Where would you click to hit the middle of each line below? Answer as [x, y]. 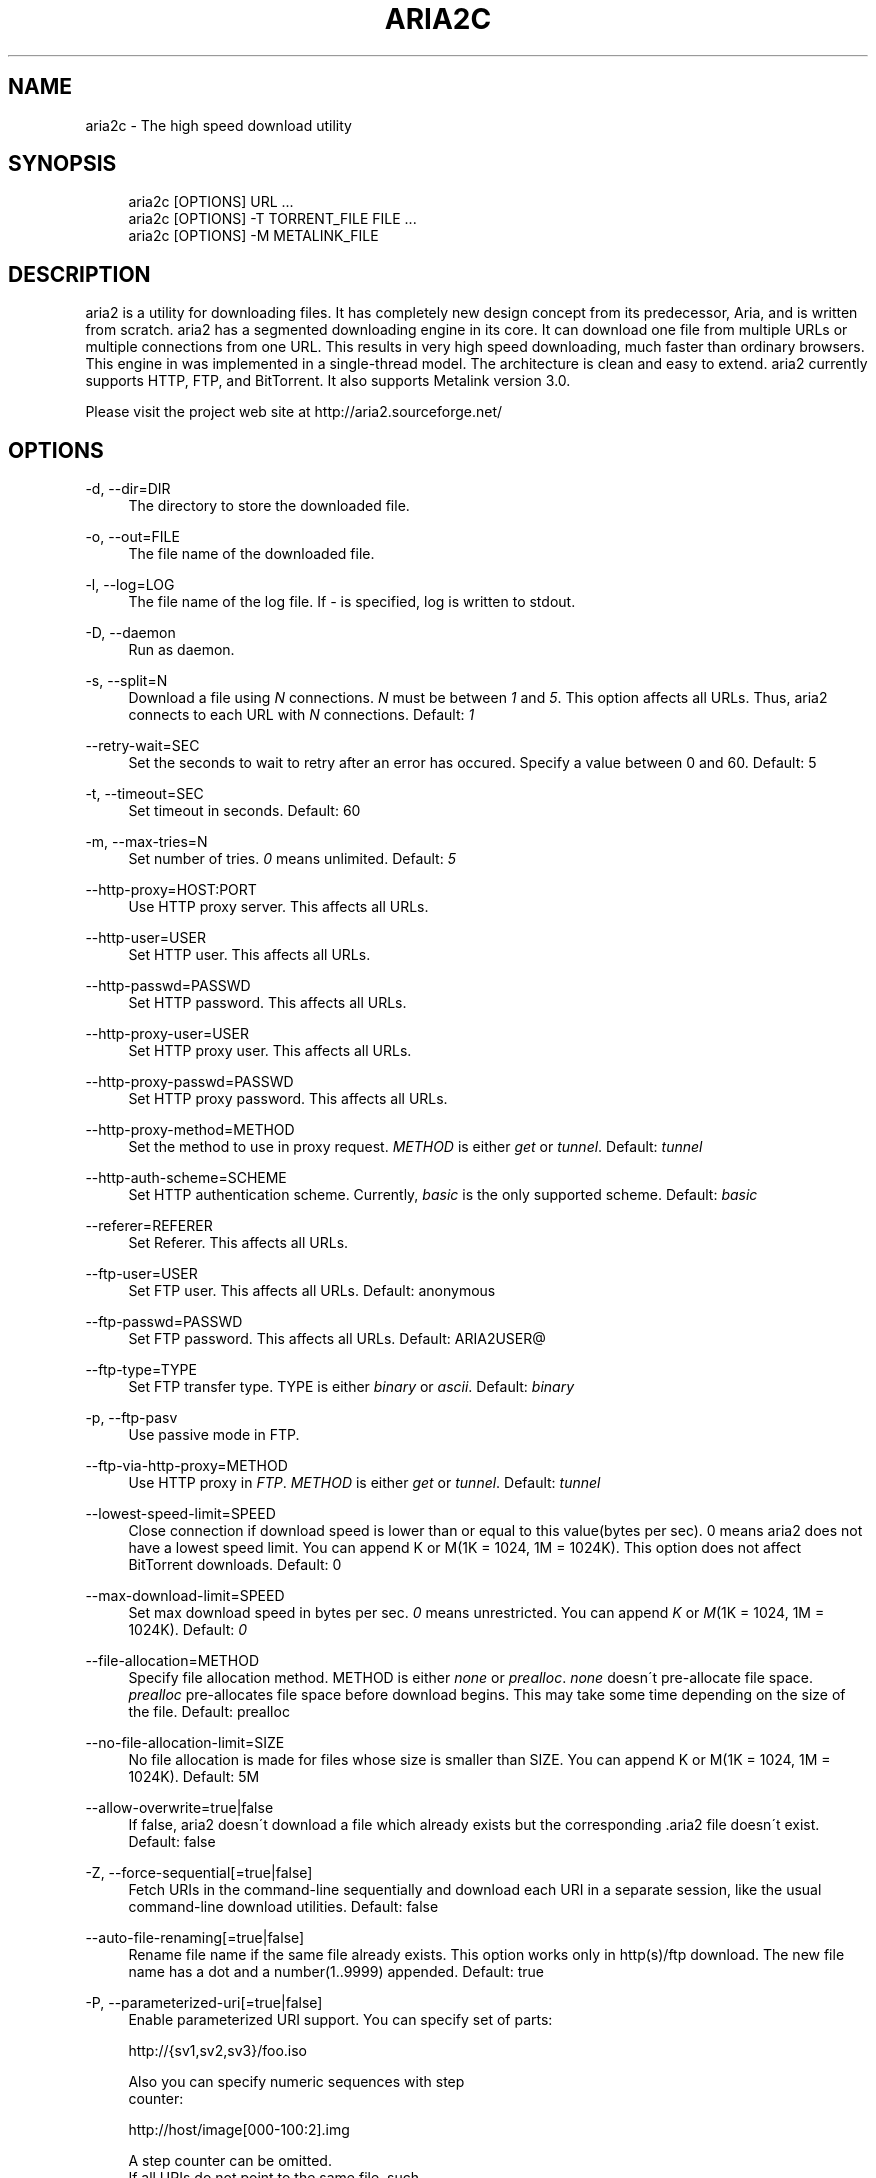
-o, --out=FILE [132, 537]
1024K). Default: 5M [194, 1777]
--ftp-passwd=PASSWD [164, 1322]
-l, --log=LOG [130, 585]
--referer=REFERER [149, 1226]
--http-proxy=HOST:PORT [171, 890]
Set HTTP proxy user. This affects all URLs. [270, 1051]
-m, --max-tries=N [146, 842]
